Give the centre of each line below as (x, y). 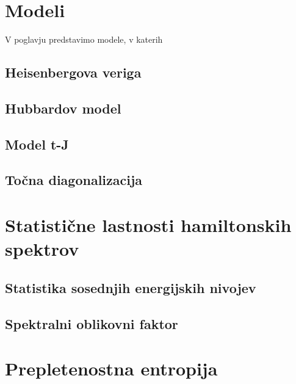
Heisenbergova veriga (73, 72)
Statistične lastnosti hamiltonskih (148, 225)
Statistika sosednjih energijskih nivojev (131, 287)
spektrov (42, 249)
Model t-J (37, 144)
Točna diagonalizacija (74, 180)
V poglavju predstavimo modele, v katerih (84, 39)
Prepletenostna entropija (111, 368)
